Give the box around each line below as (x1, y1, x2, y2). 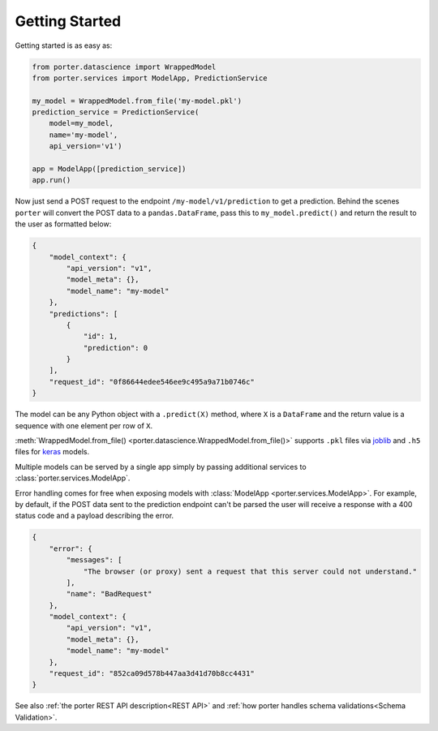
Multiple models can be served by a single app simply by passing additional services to (15, 462, 307, 471)
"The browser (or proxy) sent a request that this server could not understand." (83, 566, 418, 576)
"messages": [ (66, 556, 122, 565)
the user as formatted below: (15, 219, 112, 229)
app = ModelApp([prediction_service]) (32, 165, 187, 174)
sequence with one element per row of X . (15, 420, 153, 430)
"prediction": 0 (83, 343, 148, 352)
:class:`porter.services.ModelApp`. (15, 473, 131, 483)
